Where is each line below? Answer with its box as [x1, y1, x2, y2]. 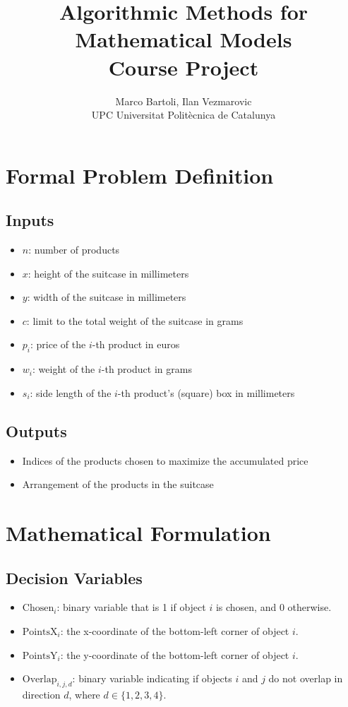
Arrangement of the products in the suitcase [22, 477, 214, 492]
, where [68, 687, 100, 701]
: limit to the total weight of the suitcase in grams [26, 313, 244, 328]
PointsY [22, 650, 58, 661]
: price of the [30, 337, 86, 352]
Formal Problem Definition [6, 160, 274, 189]
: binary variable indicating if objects [72, 671, 232, 686]
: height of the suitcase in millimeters [28, 266, 189, 280]
